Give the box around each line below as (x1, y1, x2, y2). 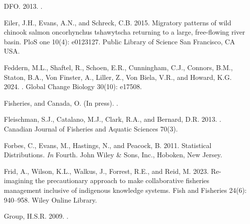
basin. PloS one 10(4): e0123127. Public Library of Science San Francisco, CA (4, 36, 235, 46)
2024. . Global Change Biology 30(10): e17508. (4, 81, 142, 92)
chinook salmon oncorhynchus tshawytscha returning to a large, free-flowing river (4, 27, 245, 37)
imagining (4, 175, 33, 186)
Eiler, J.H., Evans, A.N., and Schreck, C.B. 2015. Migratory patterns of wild (4, 17, 232, 27)
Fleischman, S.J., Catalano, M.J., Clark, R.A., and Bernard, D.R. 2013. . (4, 114, 221, 124)
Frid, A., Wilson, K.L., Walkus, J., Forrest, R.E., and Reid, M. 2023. (4, 166, 209, 176)
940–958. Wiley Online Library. (4, 194, 97, 205)
